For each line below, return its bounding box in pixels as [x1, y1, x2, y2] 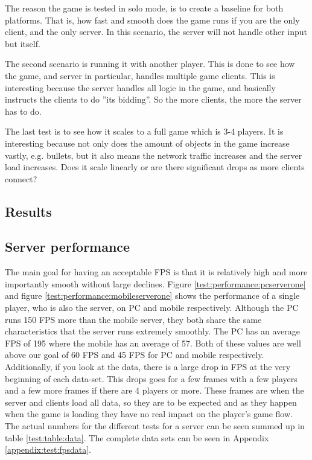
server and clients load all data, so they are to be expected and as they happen [5, 395, 297, 408]
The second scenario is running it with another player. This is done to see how [5, 57, 295, 70]
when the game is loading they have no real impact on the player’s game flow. [5, 407, 293, 420]
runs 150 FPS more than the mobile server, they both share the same [5, 313, 262, 325]
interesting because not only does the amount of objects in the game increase [5, 136, 290, 149]
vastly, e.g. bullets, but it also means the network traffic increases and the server [5, 149, 302, 161]
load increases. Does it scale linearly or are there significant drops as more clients [5, 161, 305, 173]
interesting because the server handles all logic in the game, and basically [5, 81, 276, 94]
